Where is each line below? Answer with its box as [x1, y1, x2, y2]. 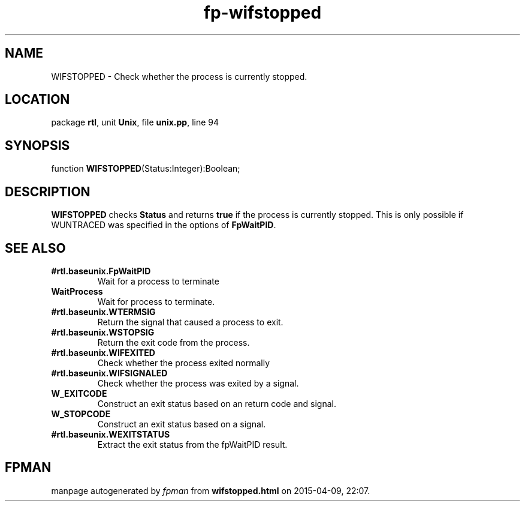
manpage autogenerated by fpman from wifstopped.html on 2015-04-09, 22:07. [51, 485, 370, 496]
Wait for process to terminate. [97, 296, 215, 307]
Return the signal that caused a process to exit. [97, 316, 283, 327]
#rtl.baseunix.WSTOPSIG [51, 327, 155, 337]
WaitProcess [51, 286, 103, 297]
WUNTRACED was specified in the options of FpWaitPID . [51, 220, 276, 230]
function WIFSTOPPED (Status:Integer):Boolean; [51, 163, 240, 174]
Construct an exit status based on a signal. [97, 418, 266, 429]
